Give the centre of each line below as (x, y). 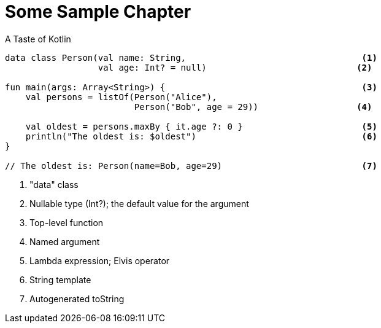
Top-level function (67, 222)
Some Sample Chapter (98, 12)
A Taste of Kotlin (38, 39)
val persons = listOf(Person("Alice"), (121, 97)
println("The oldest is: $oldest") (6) (201, 136)
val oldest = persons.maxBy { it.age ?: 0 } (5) (201, 126)
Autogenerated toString (77, 299)
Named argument (65, 241)
